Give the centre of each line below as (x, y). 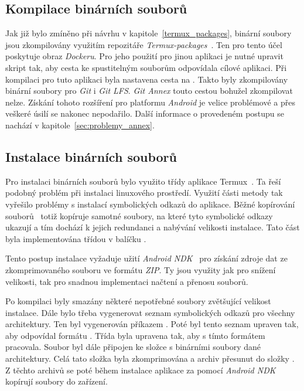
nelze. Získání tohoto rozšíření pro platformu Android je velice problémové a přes (151, 102)
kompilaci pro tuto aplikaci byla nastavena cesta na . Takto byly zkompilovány (147, 79)
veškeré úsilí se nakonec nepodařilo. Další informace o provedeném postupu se (145, 113)
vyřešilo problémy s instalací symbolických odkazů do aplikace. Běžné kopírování (150, 204)
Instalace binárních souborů (91, 156)
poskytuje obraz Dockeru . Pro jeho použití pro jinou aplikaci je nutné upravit (144, 56)
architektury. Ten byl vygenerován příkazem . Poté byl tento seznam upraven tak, (152, 324)
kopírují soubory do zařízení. (57, 381)
